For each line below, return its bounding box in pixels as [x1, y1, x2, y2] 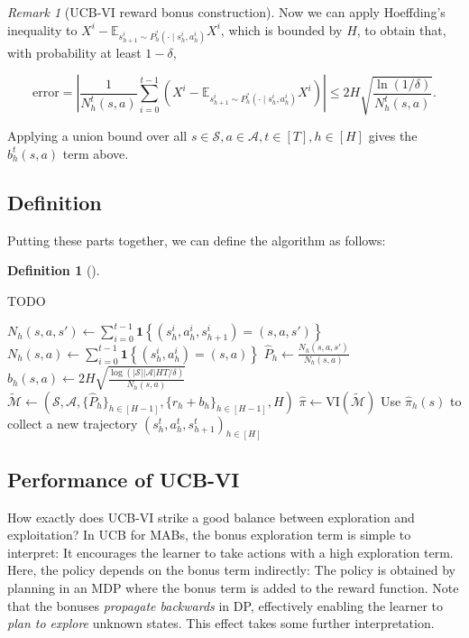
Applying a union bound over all [7, 126, 188, 145]
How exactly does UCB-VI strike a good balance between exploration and [7, 507, 415, 526]
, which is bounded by [220, 20, 343, 39]
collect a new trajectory [7, 413, 138, 432]
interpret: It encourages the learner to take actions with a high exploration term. [7, 542, 454, 561]
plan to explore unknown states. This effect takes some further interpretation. [7, 614, 435, 633]
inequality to [7, 20, 78, 39]
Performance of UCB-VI [7, 465, 240, 493]
